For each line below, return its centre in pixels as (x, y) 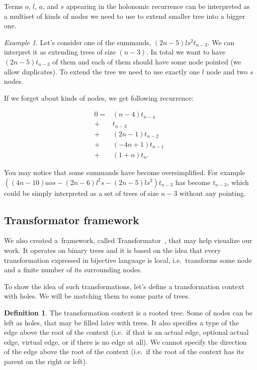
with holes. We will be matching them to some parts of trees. (97, 296)
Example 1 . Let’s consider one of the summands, (78, 42)
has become (193, 182)
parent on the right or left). (46, 361)
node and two (227, 71)
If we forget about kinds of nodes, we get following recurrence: (99, 97)
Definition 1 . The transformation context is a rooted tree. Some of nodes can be (128, 312)
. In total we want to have (186, 52)
